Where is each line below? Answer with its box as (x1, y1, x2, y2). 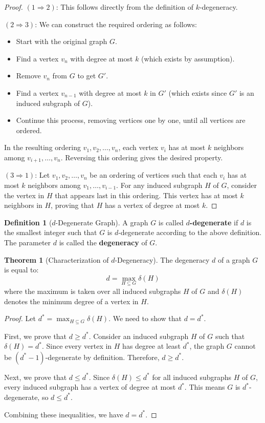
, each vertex (118, 142, 159, 153)
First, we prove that (4, 330, 67, 341)
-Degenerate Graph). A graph (55, 217, 148, 227)
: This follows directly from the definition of (56, 2, 193, 12)
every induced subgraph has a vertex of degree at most (4, 382, 176, 392)
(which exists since (168, 87, 227, 98)
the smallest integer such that (4, 227, 97, 238)
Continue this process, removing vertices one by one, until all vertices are (16, 115, 246, 125)
